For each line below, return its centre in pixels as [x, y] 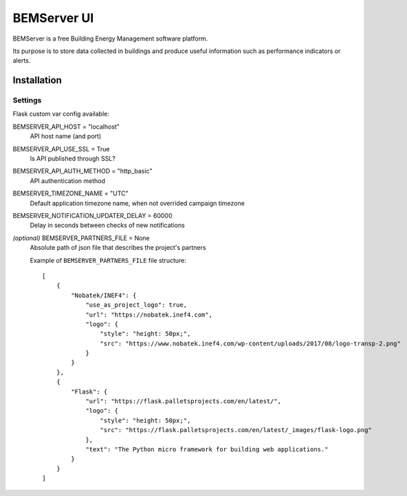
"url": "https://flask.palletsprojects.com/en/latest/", [184, 401]
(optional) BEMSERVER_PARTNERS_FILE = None [81, 238]
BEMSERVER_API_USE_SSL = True [61, 149]
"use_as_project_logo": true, [136, 305]
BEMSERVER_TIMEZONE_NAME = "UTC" [70, 193]
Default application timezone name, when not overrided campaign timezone [137, 203]
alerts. [22, 61]
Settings [27, 100]
